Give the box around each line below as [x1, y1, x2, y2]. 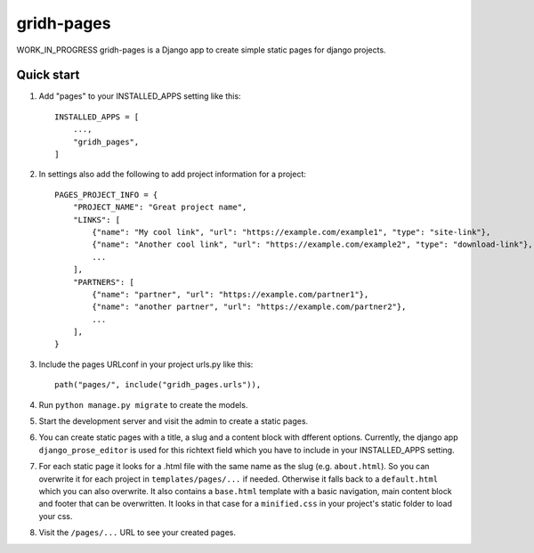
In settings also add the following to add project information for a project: [38, 169, 307, 180]
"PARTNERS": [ [72, 277, 135, 287]
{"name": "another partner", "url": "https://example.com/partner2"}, [92, 302, 407, 312]
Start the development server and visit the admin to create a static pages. [38, 416, 309, 427]
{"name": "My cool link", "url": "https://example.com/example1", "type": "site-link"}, [92, 227, 491, 237]
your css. [38, 510, 73, 521]
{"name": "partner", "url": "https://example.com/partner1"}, [92, 289, 369, 299]
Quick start [16, 68, 80, 83]
